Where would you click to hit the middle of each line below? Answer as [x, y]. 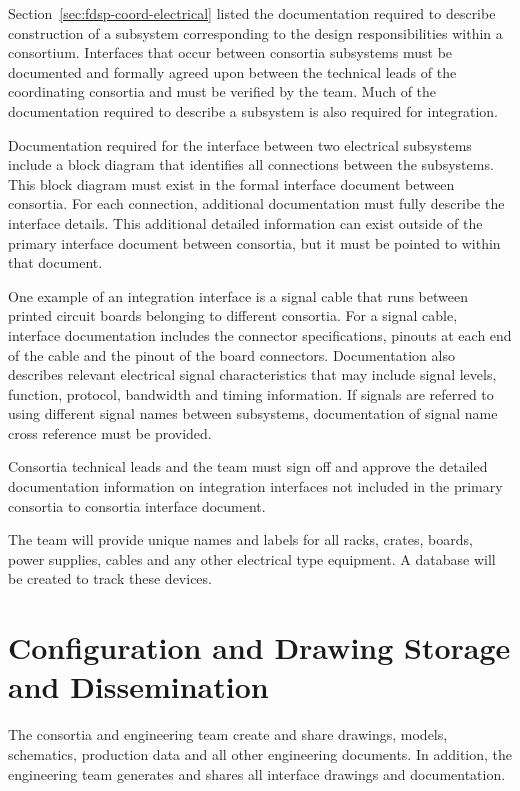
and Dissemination [138, 686]
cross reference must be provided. [110, 432]
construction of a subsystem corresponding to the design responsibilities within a [255, 32]
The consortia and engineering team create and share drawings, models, [228, 734]
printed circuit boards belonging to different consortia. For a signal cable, [233, 315]
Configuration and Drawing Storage [259, 647]
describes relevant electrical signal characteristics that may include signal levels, [252, 374]
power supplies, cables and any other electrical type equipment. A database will [252, 558]
